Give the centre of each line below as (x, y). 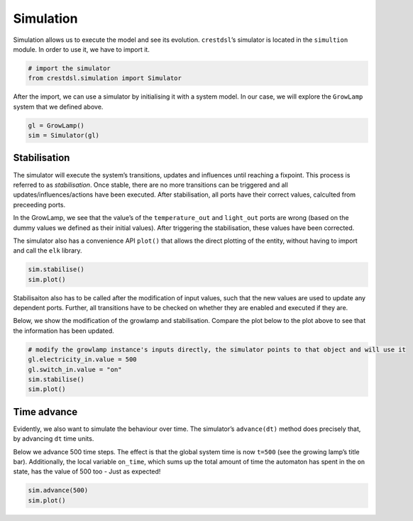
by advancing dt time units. (54, 439)
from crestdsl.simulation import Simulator (105, 78)
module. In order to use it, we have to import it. (82, 49)
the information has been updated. (64, 331)
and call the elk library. (48, 251)
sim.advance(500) (58, 490)
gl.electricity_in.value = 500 (83, 360)
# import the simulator (70, 68)
